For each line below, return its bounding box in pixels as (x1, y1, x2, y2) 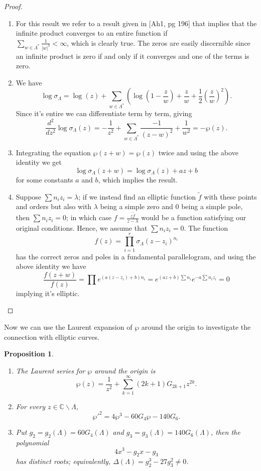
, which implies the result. (98, 174, 178, 184)
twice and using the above (158, 147, 238, 157)
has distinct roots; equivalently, (16, 456, 111, 466)
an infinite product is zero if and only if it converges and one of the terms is (16, 50, 249, 61)
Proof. (4, 1, 23, 11)
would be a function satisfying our (141, 212, 246, 223)
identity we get (16, 157, 62, 167)
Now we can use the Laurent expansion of (4, 322, 133, 332)
